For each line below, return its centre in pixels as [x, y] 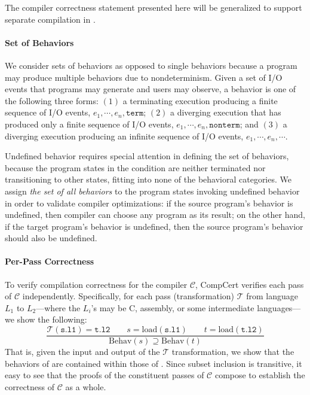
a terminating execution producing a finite [200, 100]
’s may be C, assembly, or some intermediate [173, 307]
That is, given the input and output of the [82, 352]
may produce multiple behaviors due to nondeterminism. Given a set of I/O [144, 77]
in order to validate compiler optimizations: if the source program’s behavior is [149, 203]
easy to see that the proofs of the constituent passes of [105, 375]
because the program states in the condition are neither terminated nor [135, 167]
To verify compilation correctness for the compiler [96, 284]
